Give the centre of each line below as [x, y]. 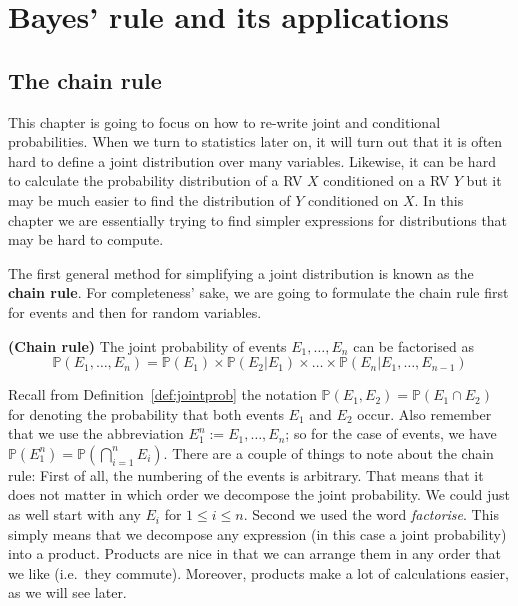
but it [484, 180]
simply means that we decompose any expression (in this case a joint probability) [257, 533]
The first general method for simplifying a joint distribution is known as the [241, 272]
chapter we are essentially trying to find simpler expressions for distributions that [258, 219]
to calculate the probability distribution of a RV [155, 180]
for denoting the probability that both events [146, 413]
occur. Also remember [424, 413]
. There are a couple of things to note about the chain [328, 452]
